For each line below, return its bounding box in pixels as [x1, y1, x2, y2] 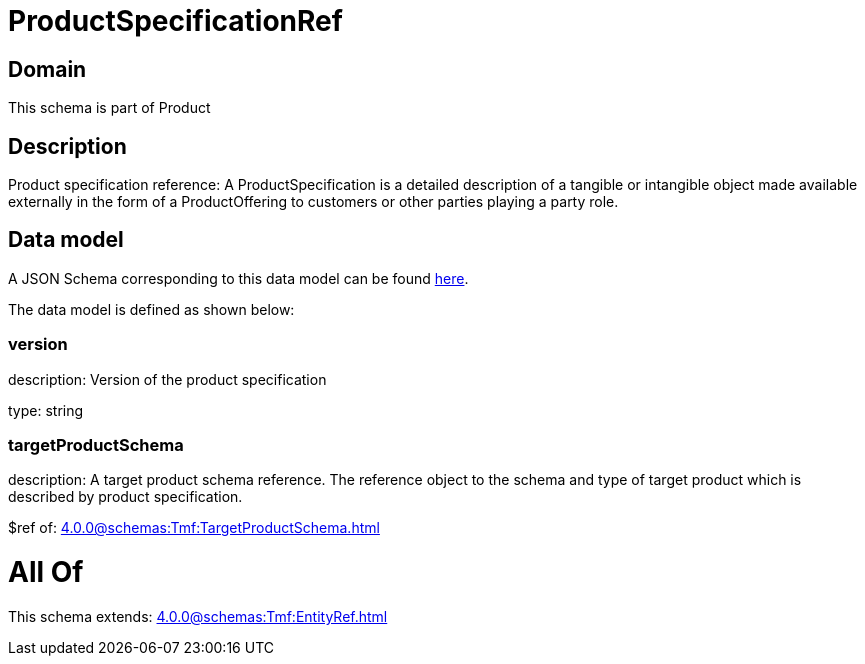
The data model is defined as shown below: [8, 300, 295, 318]
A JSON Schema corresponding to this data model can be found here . [8, 269, 469, 287]
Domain [8, 56, 87, 82]
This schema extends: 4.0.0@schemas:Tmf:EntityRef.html [8, 607, 388, 625]
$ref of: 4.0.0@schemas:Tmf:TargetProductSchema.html [8, 519, 380, 537]
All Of [8, 555, 84, 590]
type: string [8, 401, 84, 419]
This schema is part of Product [8, 99, 211, 117]
